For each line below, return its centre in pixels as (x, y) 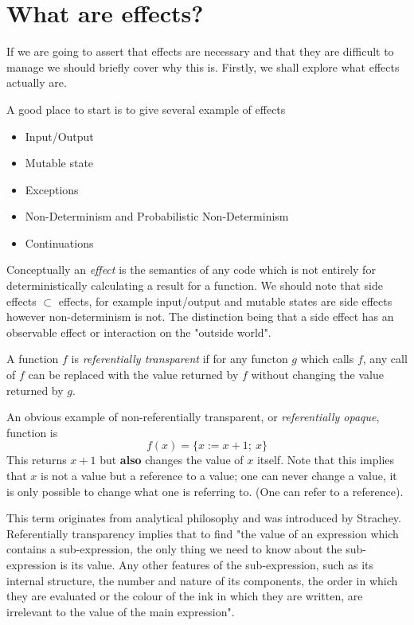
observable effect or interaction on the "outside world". (139, 332)
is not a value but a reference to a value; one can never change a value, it (219, 475)
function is (32, 432)
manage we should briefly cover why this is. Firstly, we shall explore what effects (203, 66)
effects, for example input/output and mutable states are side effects (225, 301)
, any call (385, 359)
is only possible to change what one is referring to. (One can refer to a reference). (205, 491)
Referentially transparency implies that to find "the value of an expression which (203, 533)
